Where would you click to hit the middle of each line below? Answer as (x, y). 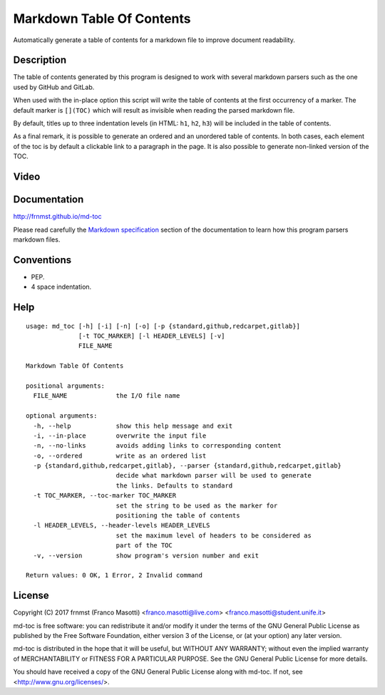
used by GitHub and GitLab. (54, 87)
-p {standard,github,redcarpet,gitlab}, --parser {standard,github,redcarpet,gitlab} (188, 466)
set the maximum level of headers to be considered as (214, 535)
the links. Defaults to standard (174, 485)
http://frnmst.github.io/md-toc (58, 217)
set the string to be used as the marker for (197, 505)
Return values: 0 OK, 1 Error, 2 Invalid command (114, 575)
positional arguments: (66, 386)
